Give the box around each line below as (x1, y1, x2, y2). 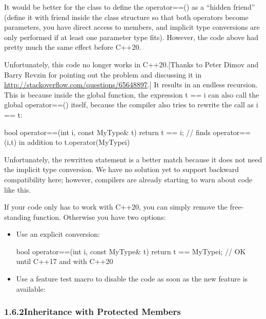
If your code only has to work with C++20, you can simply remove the (4, 201, 228, 212)
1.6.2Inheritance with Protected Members (4, 305, 181, 318)
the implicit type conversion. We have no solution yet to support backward (4, 164, 239, 175)
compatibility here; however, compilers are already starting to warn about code (4, 174, 253, 184)
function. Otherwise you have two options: (33, 211, 166, 222)
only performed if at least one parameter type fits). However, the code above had (4, 31, 259, 42)
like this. (4, 184, 31, 195)
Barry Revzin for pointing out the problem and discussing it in (4, 69, 202, 80)
